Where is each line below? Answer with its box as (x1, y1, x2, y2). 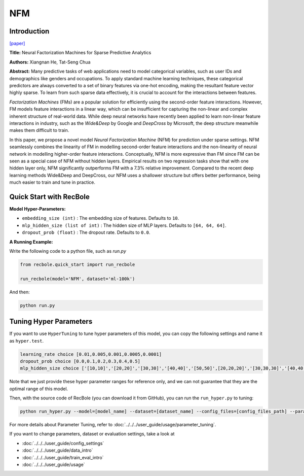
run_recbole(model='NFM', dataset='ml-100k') (20, 276, 135, 282)
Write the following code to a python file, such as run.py (9, 248, 127, 254)
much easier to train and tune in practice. (9, 179, 96, 185)
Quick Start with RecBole (9, 192, 90, 201)
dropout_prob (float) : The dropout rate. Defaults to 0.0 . (22, 229, 150, 235)
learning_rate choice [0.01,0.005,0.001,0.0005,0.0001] (20, 351, 162, 357)
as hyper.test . (9, 337, 44, 344)
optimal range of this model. (9, 386, 68, 392)
